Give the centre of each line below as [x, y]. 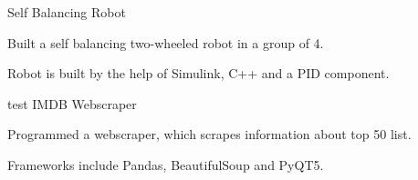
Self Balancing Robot [67, 12]
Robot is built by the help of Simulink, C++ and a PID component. [199, 73]
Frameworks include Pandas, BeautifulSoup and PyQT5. [166, 164]
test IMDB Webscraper [72, 103]
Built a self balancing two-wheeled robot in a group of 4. [166, 42]
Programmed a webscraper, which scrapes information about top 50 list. [209, 134]
